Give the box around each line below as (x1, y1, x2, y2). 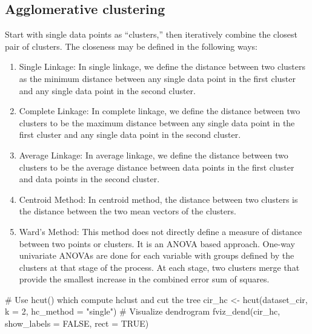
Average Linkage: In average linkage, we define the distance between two (19, 148, 288, 161)
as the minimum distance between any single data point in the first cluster (19, 72, 296, 84)
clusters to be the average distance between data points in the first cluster (19, 160, 294, 173)
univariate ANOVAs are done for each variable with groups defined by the (19, 249, 294, 262)
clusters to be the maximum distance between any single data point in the (19, 116, 295, 129)
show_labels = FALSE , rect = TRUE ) (5, 317, 149, 330)
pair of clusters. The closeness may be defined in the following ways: (5, 39, 258, 52)
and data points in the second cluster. (19, 172, 160, 185)
